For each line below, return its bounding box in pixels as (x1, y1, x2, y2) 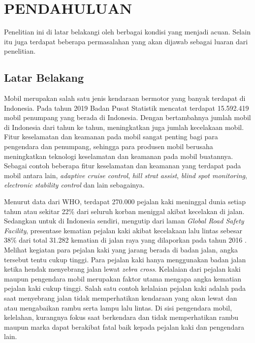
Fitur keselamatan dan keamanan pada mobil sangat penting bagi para (4, 131, 218, 142)
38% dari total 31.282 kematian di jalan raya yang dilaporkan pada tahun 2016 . (4, 235, 247, 245)
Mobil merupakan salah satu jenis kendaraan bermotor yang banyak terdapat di (4, 93, 246, 103)
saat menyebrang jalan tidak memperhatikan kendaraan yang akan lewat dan (4, 292, 237, 303)
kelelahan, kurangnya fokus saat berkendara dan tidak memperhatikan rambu (4, 312, 239, 322)
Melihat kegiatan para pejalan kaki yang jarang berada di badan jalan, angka (4, 245, 238, 255)
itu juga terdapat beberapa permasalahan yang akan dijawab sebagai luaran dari (4, 36, 248, 46)
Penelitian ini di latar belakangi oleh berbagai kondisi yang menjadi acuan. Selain (4, 27, 251, 37)
